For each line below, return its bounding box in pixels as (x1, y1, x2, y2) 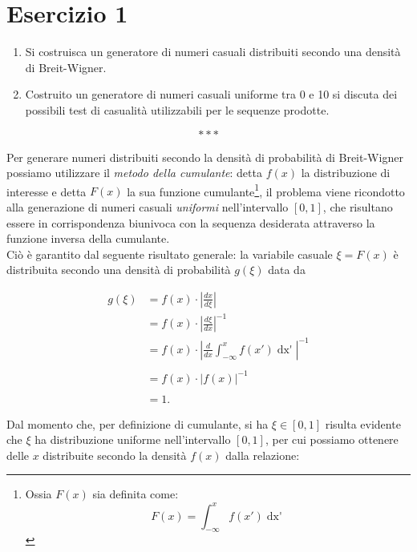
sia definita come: (92, 486, 179, 502)
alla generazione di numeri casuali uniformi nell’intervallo (6, 198, 289, 215)
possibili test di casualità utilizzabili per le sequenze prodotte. (25, 101, 330, 118)
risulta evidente (325, 415, 401, 432)
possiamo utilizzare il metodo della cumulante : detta (6, 164, 262, 181)
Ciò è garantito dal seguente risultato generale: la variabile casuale (6, 245, 333, 262)
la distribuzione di (301, 164, 391, 181)
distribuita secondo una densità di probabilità (6, 261, 231, 278)
